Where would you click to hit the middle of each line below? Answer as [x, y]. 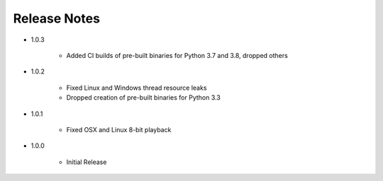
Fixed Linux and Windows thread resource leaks [137, 88]
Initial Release [87, 162]
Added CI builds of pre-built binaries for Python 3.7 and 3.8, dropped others [177, 55]
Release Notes [57, 18]
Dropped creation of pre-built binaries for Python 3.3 [144, 98]
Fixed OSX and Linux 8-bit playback [119, 129]
